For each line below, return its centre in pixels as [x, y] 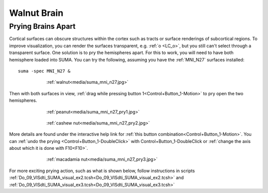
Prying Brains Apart [42, 26]
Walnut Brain [36, 13]
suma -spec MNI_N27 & [44, 71]
